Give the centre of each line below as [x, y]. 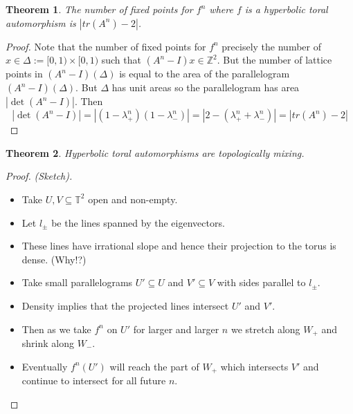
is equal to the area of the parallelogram [205, 74]
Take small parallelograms [77, 282]
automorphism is [41, 22]
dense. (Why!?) [54, 259]
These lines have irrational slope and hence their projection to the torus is [179, 246]
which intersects [254, 366]
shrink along [48, 342]
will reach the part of [154, 366]
